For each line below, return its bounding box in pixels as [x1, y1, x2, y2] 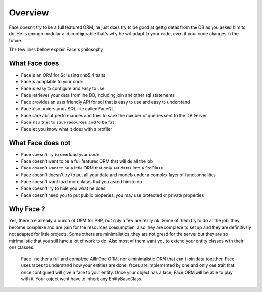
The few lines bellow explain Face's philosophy [9, 46, 103, 52]
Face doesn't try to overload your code [21, 152, 99, 157]
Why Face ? [9, 205, 45, 213]
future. [9, 38, 23, 44]
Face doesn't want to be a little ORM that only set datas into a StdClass [21, 165, 163, 171]
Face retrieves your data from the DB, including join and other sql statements [21, 92, 175, 98]
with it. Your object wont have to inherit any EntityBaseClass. [21, 276, 143, 282]
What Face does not [9, 138, 71, 147]
